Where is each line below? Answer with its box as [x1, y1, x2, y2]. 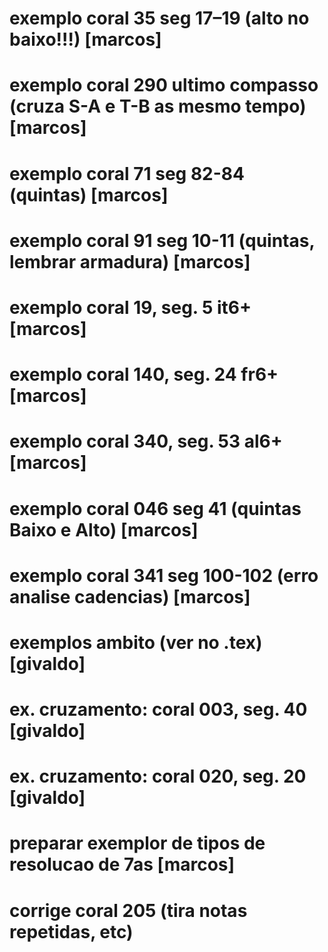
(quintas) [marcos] [9, 183, 169, 206]
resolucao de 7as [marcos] [9, 853, 236, 876]
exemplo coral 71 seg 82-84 [9, 162, 246, 185]
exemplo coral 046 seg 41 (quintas [9, 497, 302, 520]
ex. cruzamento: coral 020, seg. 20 [9, 765, 307, 788]
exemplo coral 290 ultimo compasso [9, 74, 319, 97]
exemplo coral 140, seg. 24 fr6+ [9, 363, 279, 386]
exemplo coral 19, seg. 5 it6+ [9, 296, 252, 319]
